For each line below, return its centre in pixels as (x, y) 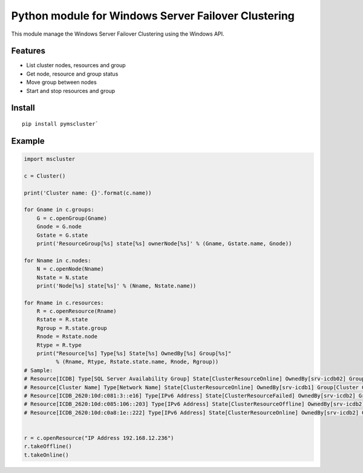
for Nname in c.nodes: (57, 260)
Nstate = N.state (62, 277)
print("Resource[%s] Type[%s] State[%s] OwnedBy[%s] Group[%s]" (134, 354)
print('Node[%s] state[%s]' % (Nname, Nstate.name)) (116, 286)
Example (28, 141)
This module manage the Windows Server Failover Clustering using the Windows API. (118, 34)
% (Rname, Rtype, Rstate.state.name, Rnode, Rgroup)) (137, 362)
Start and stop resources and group (71, 91)
